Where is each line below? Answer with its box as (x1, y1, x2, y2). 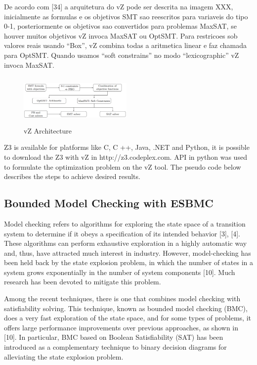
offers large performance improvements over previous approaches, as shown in (4, 322, 239, 332)
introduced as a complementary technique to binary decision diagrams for (4, 342, 227, 352)
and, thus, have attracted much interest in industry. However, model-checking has (4, 247, 251, 258)
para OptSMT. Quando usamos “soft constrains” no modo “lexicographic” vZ (4, 49, 239, 60)
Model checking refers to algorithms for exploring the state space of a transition (4, 218, 246, 228)
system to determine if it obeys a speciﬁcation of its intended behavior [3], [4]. (4, 228, 241, 238)
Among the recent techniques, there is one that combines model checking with (4, 293, 241, 304)
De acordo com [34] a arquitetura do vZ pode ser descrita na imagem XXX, (4, 1, 233, 11)
